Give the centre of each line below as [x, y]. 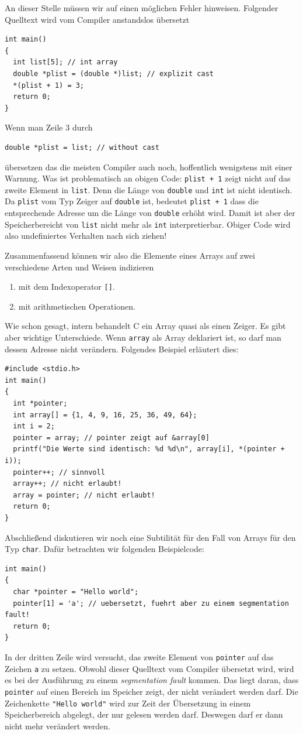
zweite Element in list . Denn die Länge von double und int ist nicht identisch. [149, 189]
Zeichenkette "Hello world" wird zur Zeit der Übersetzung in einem [128, 703]
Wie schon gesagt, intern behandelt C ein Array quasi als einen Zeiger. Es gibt [145, 326]
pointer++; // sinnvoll [59, 472]
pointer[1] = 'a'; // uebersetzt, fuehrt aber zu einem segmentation [151, 603]
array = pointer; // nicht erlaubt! [84, 495]
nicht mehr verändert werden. [58, 726]
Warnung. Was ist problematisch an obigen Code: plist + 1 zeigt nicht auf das [148, 178]
